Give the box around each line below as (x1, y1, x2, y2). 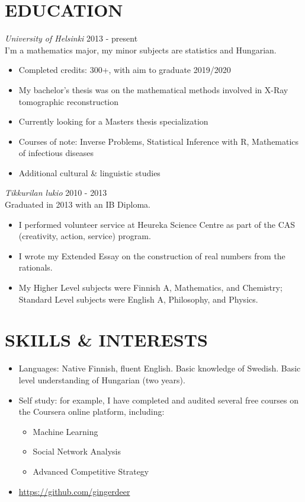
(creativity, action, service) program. (18, 230, 151, 242)
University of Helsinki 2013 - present (5, 32, 138, 45)
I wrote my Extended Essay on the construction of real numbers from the (18, 249, 285, 262)
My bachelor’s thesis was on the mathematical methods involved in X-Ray (18, 83, 288, 96)
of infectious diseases (18, 147, 94, 159)
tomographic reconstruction (18, 95, 119, 107)
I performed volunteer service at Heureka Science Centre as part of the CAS (18, 218, 296, 230)
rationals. (18, 261, 53, 274)
